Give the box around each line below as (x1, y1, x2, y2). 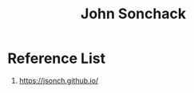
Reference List (7, 49, 105, 68)
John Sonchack (80, 5, 187, 23)
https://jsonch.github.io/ (18, 76, 99, 85)
